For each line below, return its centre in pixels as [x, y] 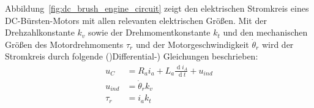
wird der [278, 44]
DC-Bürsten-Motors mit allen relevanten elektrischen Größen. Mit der [136, 20]
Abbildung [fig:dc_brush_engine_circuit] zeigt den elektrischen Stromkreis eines [157, 8]
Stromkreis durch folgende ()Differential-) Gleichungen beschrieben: [132, 56]
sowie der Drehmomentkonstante [149, 32]
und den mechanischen [265, 32]
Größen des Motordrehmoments [64, 44]
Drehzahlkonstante [40, 32]
